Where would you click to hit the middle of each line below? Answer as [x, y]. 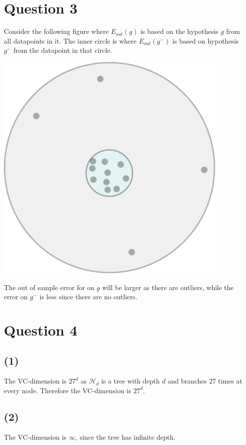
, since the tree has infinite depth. [125, 437]
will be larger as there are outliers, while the [168, 287]
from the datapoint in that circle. [63, 50]
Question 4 [41, 330]
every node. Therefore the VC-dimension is [68, 390]
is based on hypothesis [205, 40]
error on [16, 297]
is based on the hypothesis [179, 31]
